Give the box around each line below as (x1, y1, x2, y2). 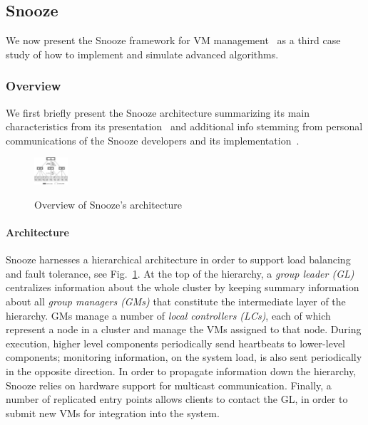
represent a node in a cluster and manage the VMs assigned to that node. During (6, 322, 362, 337)
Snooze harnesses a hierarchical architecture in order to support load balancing (6, 252, 351, 267)
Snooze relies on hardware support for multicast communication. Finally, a (6, 377, 332, 392)
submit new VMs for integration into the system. (6, 405, 220, 420)
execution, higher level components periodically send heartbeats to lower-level (6, 335, 345, 350)
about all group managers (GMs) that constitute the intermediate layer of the (6, 293, 346, 308)
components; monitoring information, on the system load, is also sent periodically (6, 350, 362, 364)
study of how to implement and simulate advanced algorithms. (6, 46, 279, 61)
